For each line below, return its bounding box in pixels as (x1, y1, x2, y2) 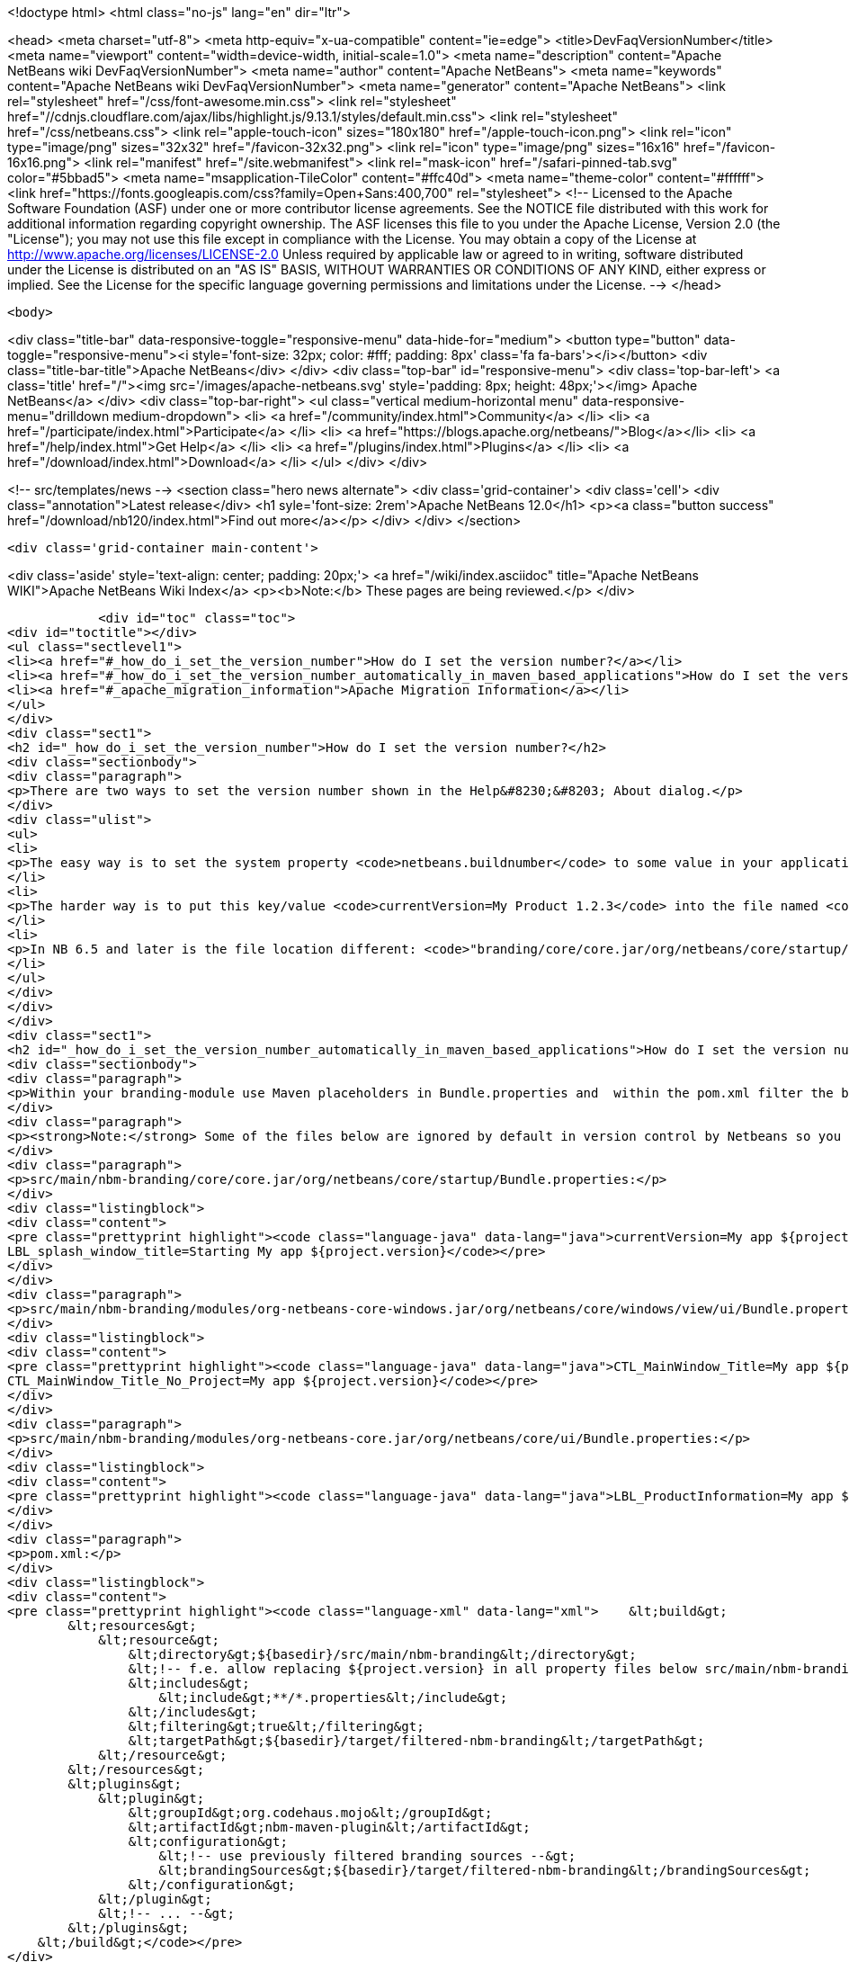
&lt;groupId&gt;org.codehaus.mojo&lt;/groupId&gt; (128, 1805, 493, 1820)
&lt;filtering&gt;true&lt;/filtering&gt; (128, 1719, 424, 1734)
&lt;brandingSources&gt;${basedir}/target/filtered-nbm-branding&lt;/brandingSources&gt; (158, 1863, 811, 1877)
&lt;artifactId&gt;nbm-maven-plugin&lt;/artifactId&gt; (128, 1820, 531, 1834)
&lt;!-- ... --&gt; (98, 1906, 235, 1921)
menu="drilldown (7, 408, 110, 424)
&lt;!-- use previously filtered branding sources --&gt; (158, 1849, 576, 1863)
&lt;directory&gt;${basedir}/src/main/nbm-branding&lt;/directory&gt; (128, 1647, 637, 1662)
